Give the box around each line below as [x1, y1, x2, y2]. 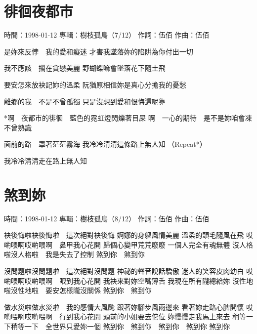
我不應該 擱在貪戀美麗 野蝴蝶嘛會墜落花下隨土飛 [4, 63, 166, 73]
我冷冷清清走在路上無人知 [4, 155, 87, 166]
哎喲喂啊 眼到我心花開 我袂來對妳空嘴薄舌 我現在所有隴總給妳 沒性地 [24, 275, 253, 286]
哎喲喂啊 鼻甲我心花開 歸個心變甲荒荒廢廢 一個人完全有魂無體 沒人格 [24, 239, 253, 250]
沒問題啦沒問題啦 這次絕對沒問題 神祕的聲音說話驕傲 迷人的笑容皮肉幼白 [4, 265, 244, 276]
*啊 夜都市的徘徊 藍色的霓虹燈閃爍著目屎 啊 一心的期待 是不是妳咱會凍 [4, 113, 252, 123]
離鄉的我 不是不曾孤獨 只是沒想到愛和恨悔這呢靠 [4, 96, 166, 106]
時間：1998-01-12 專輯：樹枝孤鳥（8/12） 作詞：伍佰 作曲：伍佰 [4, 213, 210, 223]
